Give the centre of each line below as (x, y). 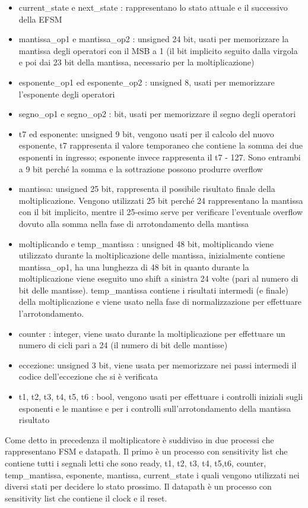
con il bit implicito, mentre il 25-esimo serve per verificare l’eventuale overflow (161, 212)
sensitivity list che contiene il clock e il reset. (86, 498)
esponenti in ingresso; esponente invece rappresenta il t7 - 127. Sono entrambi (160, 157)
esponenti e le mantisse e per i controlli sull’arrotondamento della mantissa (155, 408)
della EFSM (40, 19)
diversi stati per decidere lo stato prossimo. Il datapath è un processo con (138, 486)
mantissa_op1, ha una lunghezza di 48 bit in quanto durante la (134, 266)
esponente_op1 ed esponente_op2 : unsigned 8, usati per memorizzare (147, 82)
